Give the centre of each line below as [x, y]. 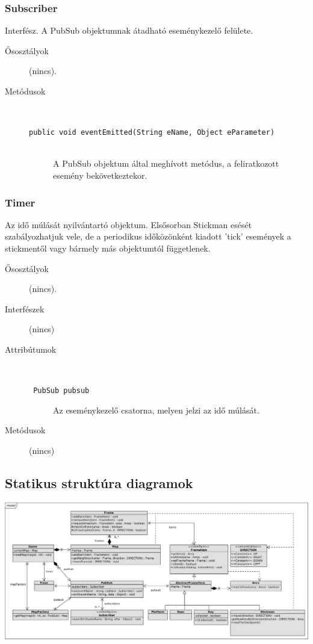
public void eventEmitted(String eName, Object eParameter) [152, 133]
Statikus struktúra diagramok [99, 483]
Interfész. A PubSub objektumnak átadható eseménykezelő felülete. [129, 30]
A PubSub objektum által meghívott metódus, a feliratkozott [166, 163]
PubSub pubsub [61, 391]
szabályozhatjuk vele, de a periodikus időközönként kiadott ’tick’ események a [148, 236]
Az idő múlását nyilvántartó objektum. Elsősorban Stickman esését [129, 224]
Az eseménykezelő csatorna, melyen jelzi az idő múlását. [156, 410]
